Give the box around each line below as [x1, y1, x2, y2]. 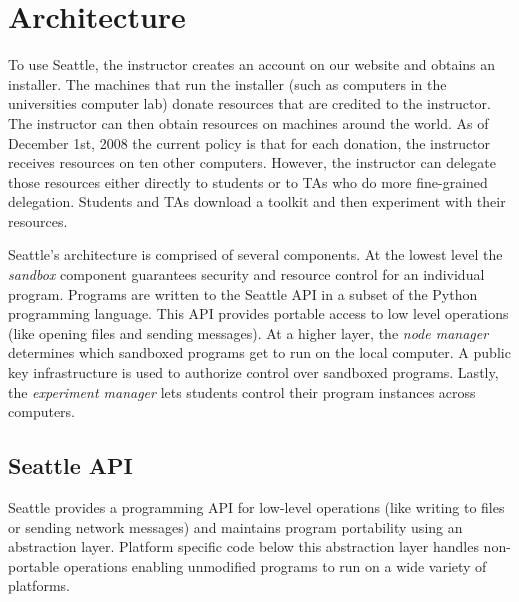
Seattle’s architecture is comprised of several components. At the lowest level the [8, 244, 503, 265]
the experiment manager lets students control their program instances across [8, 381, 476, 402]
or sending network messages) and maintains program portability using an [8, 516, 463, 537]
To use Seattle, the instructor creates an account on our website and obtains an [8, 54, 496, 75]
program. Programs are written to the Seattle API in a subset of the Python [8, 283, 478, 304]
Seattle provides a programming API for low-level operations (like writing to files [8, 497, 505, 518]
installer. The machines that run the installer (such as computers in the [8, 73, 447, 94]
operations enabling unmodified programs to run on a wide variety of [63, 555, 487, 576]
